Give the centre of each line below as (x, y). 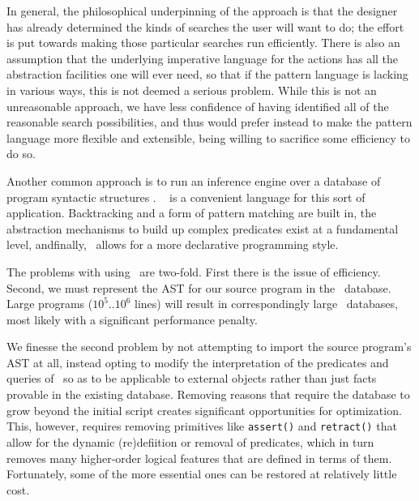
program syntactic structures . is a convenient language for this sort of (186, 197)
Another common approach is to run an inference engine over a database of (194, 180)
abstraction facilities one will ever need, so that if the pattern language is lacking (207, 74)
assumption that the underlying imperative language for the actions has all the (203, 58)
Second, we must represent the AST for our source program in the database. (199, 287)
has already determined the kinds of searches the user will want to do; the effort (205, 26)
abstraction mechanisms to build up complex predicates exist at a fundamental (203, 228)
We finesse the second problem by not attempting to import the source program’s (209, 347)
